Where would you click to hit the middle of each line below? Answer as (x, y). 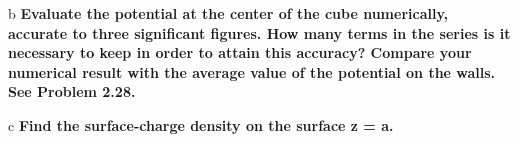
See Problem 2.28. (72, 91)
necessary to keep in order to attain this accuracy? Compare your (240, 52)
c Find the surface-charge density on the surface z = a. (201, 124)
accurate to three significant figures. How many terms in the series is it (259, 32)
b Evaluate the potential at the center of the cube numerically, (228, 13)
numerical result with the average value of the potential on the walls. (252, 71)
